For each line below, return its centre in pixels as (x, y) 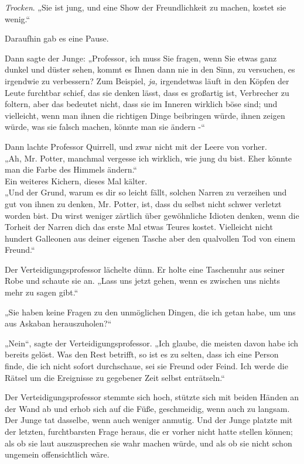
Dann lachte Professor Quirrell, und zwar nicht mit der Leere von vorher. (136, 146)
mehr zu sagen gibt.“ (42, 292)
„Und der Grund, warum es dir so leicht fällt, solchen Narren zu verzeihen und (146, 192)
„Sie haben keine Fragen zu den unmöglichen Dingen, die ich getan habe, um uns (150, 312)
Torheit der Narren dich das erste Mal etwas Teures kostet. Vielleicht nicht (139, 227)
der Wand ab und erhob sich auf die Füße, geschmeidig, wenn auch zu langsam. (147, 408)
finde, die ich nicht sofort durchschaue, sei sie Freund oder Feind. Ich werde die (146, 366)
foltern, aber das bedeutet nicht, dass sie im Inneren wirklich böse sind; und (141, 104)
